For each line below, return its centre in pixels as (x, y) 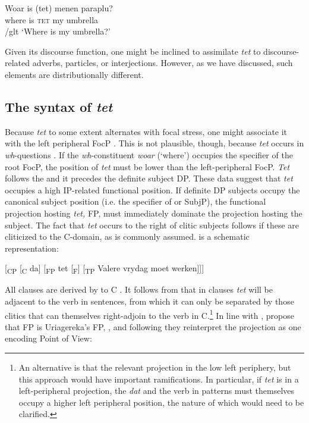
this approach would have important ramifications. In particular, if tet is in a (159, 379)
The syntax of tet (59, 106)
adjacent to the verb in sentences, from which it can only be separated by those (149, 301)
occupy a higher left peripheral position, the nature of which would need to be (161, 402)
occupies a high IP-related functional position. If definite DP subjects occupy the (152, 189)
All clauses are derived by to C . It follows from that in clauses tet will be (139, 289)
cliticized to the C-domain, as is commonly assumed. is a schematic (127, 236)
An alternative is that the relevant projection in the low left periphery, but (155, 367)
